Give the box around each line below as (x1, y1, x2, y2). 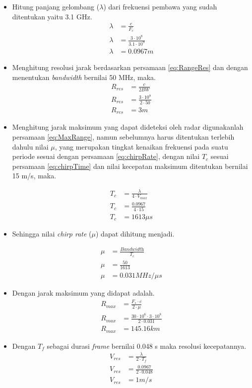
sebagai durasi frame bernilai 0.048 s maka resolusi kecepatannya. (47, 340, 247, 351)
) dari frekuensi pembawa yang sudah (103, 1, 217, 11)
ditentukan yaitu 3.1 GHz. (12, 11, 92, 21)
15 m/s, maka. (12, 170, 57, 181)
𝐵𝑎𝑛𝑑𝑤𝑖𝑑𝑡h (120, 246, 144, 252)
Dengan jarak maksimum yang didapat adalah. (12, 287, 155, 298)
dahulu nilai (12, 141, 49, 152)
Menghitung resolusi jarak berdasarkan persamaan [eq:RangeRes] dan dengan (12, 62, 248, 72)
